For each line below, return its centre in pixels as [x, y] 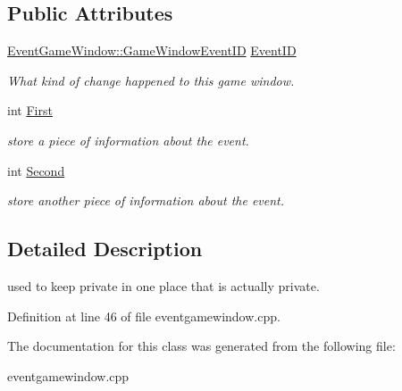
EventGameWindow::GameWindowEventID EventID [152, 50]
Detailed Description [105, 249]
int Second [36, 170]
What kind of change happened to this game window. [151, 80]
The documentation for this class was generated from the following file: [201, 346]
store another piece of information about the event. [146, 200]
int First [30, 110]
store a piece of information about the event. [128, 140]
